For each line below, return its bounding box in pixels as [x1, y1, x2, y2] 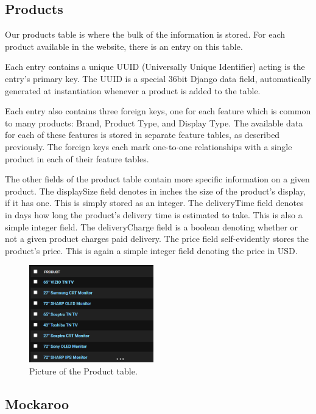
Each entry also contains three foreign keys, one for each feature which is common [5, 105, 311, 117]
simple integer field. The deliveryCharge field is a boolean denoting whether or [5, 220, 298, 233]
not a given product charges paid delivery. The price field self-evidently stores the [5, 232, 309, 245]
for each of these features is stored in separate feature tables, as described [5, 128, 280, 141]
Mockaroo [5, 394, 69, 413]
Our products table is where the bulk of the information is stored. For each [5, 28, 286, 41]
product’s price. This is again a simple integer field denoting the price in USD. [5, 244, 298, 257]
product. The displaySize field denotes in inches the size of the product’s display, [5, 184, 306, 197]
